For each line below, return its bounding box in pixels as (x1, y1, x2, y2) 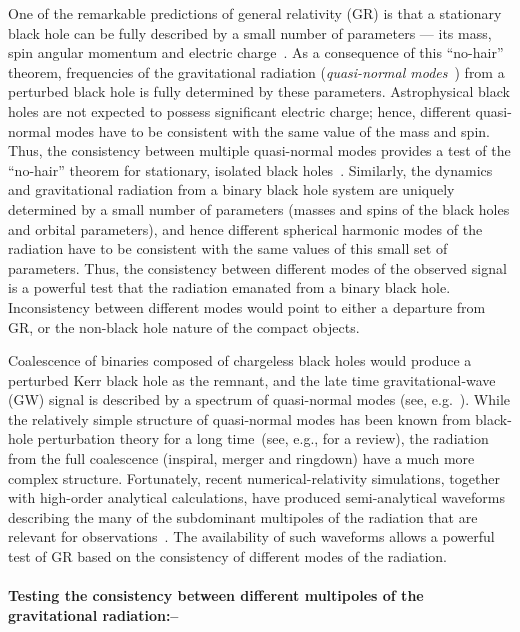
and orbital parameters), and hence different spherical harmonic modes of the (8, 218, 483, 239)
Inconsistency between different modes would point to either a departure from (8, 296, 486, 317)
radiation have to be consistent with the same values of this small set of (8, 238, 448, 259)
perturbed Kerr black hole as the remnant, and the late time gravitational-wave (8, 369, 496, 390)
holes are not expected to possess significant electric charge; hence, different (8, 100, 471, 121)
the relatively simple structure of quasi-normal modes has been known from (8, 408, 471, 429)
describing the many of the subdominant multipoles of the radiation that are (8, 506, 478, 527)
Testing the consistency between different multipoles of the (8, 585, 424, 606)
